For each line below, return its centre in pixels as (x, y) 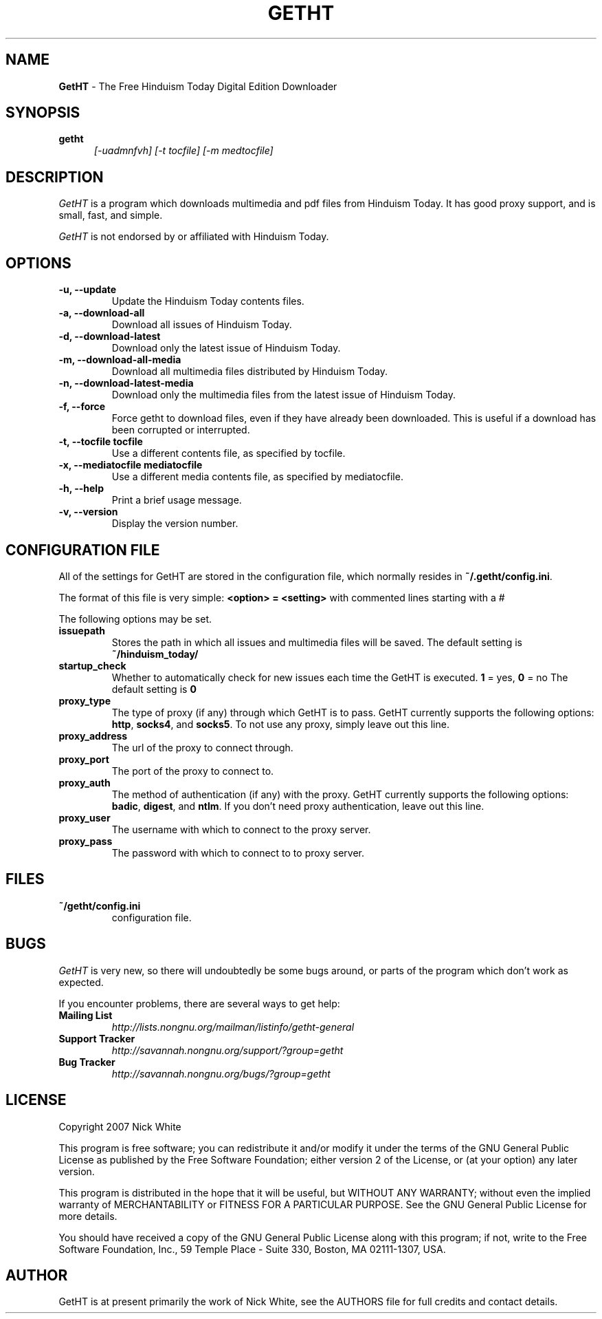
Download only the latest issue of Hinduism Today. (226, 348)
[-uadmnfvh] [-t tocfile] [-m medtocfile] (184, 151)
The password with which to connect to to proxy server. (238, 852)
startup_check (92, 665)
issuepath (82, 630)
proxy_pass (86, 841)
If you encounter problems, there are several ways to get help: (199, 1003)
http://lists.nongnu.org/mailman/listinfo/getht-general (233, 1027)
